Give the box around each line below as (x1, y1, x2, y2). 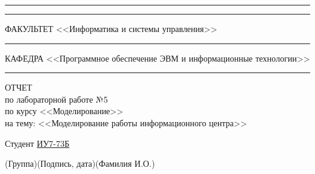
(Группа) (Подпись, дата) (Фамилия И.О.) (5, 157, 155, 170)
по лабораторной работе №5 (5, 92, 108, 105)
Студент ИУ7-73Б (5, 137, 70, 149)
